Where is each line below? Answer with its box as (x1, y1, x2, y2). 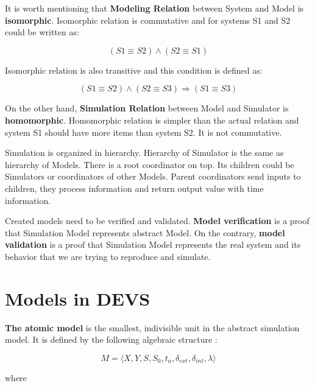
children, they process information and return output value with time (5, 181, 264, 194)
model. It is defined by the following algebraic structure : (5, 333, 218, 346)
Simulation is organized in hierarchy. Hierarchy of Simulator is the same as (5, 146, 284, 159)
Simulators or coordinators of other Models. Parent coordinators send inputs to (5, 170, 301, 183)
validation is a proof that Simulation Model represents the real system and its (5, 238, 301, 251)
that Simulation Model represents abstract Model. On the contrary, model (5, 226, 285, 239)
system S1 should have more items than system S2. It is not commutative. (5, 125, 282, 138)
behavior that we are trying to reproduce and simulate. (5, 250, 211, 262)
